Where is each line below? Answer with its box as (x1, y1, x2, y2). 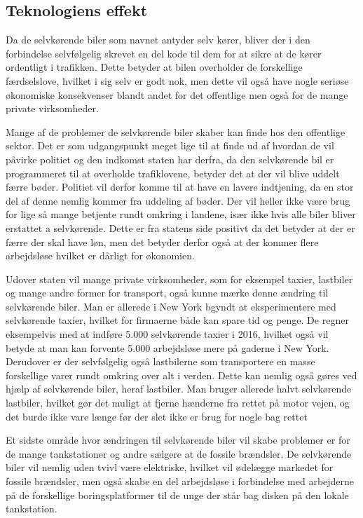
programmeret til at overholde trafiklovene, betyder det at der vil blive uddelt (6, 165, 340, 180)
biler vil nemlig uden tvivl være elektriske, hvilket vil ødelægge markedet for (6, 460, 334, 475)
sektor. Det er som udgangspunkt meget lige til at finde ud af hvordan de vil (6, 138, 334, 153)
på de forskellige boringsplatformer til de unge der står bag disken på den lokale (6, 487, 349, 502)
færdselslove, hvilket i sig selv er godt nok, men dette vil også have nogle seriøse (6, 73, 349, 88)
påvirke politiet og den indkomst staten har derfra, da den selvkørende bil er (6, 151, 334, 166)
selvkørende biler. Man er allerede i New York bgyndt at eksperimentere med (6, 299, 336, 313)
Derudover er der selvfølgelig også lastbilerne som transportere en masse (6, 354, 315, 369)
